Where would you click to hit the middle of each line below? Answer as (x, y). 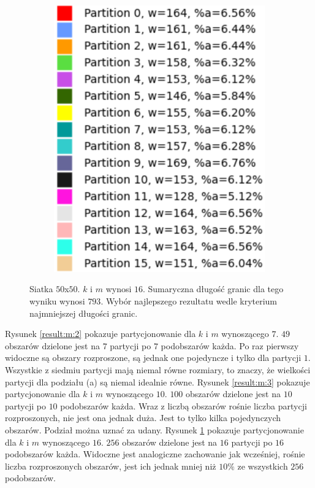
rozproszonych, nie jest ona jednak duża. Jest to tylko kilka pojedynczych (143, 418)
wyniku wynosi (57, 301)
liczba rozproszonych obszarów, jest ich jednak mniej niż (111, 466)
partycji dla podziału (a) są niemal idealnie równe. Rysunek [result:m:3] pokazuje (157, 381)
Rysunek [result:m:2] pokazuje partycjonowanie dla (101, 334)
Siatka (41, 289)
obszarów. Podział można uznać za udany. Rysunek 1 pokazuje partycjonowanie (154, 429)
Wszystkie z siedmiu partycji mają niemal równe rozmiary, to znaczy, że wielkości (158, 370)
